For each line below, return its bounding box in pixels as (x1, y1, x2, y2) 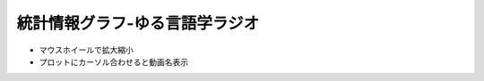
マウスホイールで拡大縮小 (39, 45, 134, 55)
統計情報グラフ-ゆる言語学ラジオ (16, 13, 260, 33)
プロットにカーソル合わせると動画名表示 (39, 56, 188, 67)
